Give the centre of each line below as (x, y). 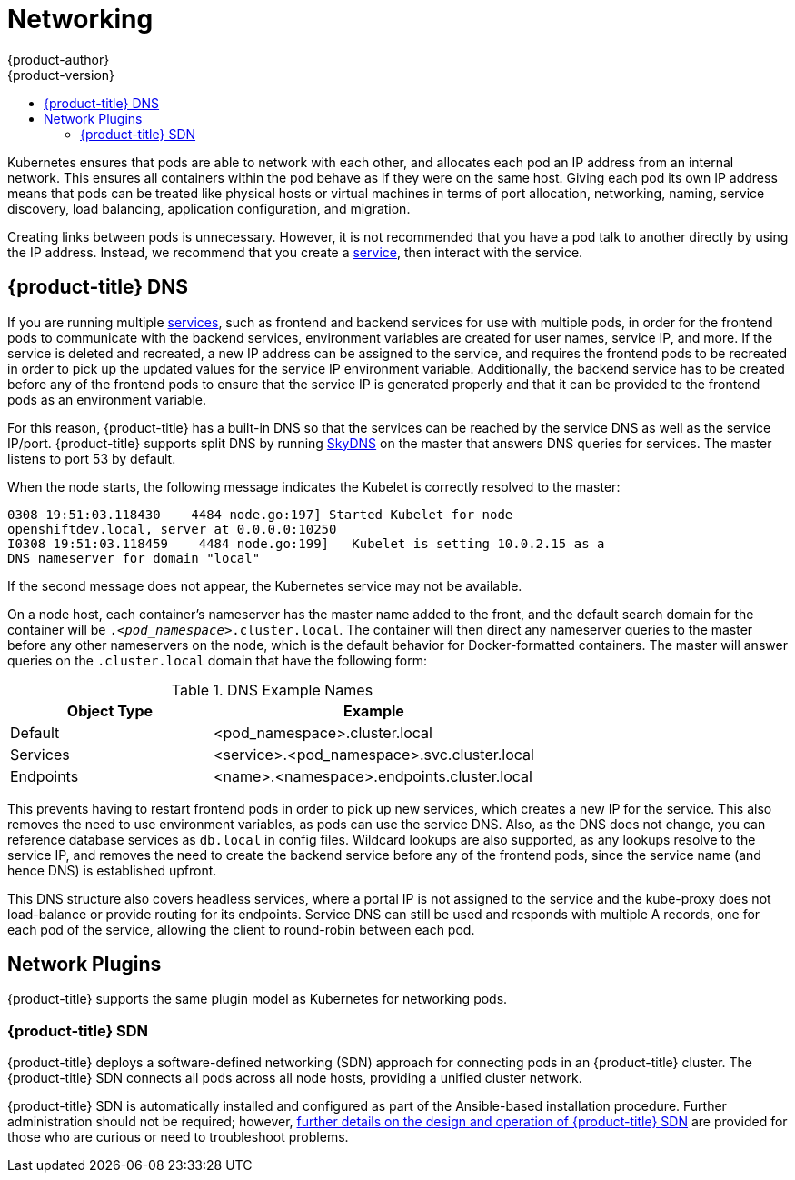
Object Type (110, 710)
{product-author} (59, 59)
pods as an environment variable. (107, 399)
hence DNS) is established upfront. (112, 870)
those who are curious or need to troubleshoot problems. (178, 1137)
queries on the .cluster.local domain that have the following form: (218, 660)
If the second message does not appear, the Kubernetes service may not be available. (265, 585)
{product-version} (61, 75)
